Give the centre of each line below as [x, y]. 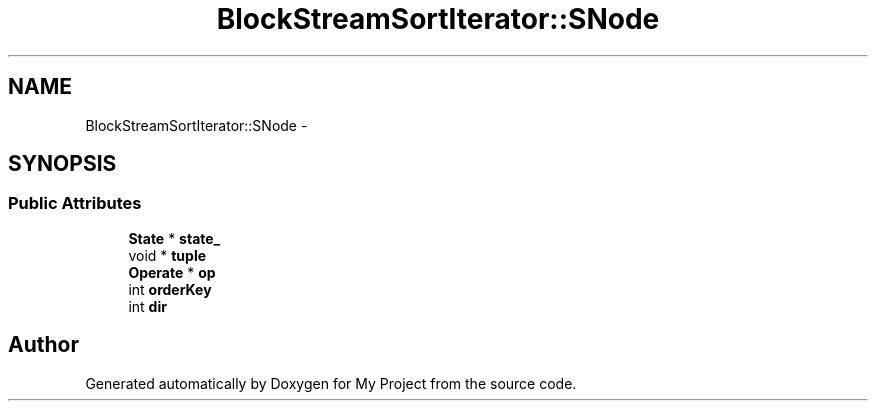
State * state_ [174, 238]
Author [43, 345]
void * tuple [167, 255]
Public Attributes [75, 203]
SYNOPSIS [62, 164]
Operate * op [172, 272]
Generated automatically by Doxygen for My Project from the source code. [331, 383]
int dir [147, 306]
